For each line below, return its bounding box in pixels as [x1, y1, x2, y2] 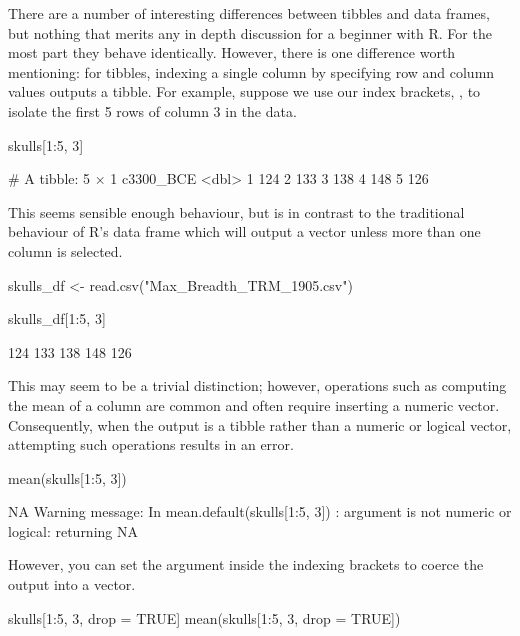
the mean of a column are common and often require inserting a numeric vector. [8, 394, 500, 415]
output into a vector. [8, 574, 136, 595]
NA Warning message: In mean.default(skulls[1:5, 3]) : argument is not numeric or [8, 501, 512, 522]
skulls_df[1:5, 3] [8, 308, 106, 329]
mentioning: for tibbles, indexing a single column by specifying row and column [8, 61, 495, 82]
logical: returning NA [8, 520, 138, 541]
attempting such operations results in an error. [8, 434, 294, 455]
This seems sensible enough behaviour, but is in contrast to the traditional [8, 201, 465, 222]
